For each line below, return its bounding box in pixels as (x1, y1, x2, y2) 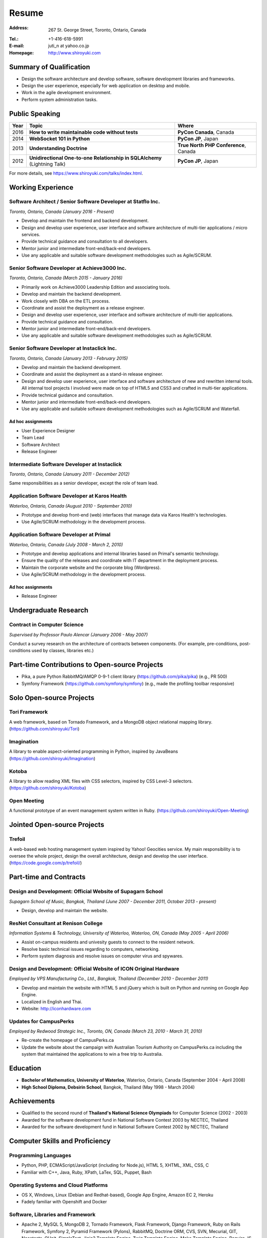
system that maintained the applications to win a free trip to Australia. (21, 1051, 163, 1057)
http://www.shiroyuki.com (48, 50, 101, 55)
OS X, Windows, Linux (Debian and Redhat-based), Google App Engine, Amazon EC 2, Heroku (21, 1191, 214, 1198)
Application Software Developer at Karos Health (9, 493, 127, 500)
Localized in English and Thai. (21, 998, 83, 1005)
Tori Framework (9, 709, 48, 716)
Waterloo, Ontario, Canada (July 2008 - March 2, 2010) (9, 541, 123, 547)
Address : (9, 25, 29, 31)
